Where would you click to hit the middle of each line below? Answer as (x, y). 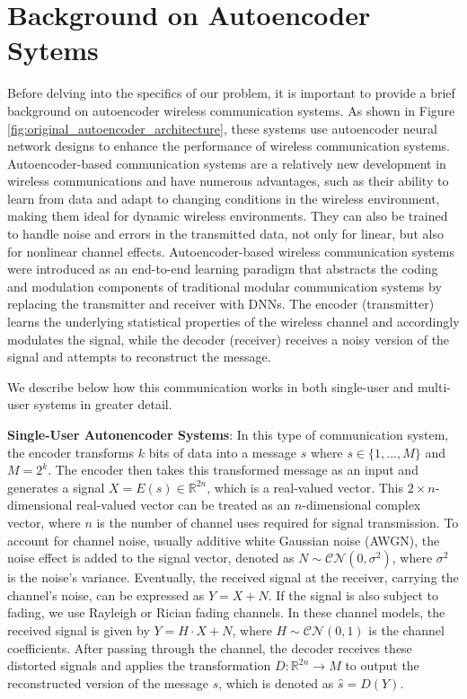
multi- (434, 386)
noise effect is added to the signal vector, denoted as (151, 558)
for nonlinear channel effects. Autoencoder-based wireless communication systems (231, 251)
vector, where (44, 522)
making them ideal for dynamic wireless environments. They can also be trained (228, 216)
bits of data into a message (222, 452)
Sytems (53, 50)
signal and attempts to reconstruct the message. (139, 357)
